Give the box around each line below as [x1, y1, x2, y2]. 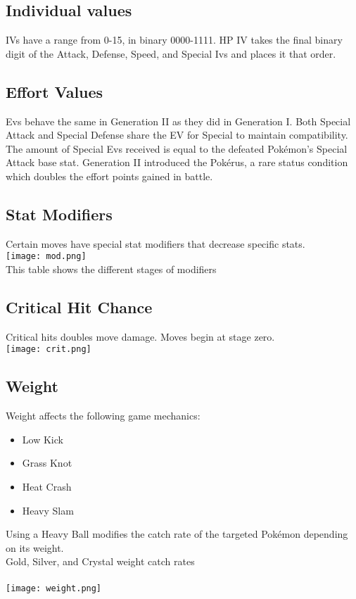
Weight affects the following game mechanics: [6, 408, 201, 423]
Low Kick [22, 431, 63, 446]
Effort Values [6, 80, 103, 102]
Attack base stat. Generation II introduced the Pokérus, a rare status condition [6, 155, 348, 170]
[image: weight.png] [6, 583, 102, 593]
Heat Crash [22, 479, 72, 494]
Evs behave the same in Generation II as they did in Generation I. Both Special [6, 113, 351, 128]
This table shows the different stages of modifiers [6, 262, 217, 277]
